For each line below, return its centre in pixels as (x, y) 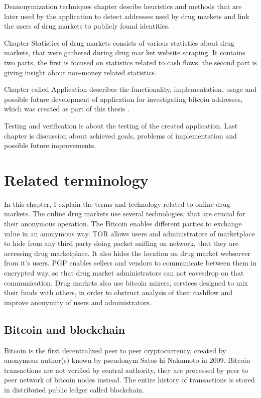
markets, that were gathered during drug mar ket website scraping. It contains (125, 52)
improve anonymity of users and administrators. (78, 302)
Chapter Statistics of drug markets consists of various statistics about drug (119, 42)
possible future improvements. (50, 145)
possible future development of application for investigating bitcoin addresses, (123, 99)
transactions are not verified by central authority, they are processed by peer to (126, 370)
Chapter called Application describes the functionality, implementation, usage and (130, 89)
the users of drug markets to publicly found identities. (87, 26)
